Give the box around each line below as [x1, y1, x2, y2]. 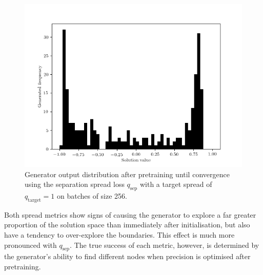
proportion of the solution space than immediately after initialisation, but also [4, 219, 250, 230]
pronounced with [4, 239, 57, 250]
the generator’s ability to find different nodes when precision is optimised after [4, 251, 251, 262]
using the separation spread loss [25, 179, 125, 189]
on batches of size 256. [56, 190, 127, 201]
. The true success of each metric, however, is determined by [70, 239, 259, 250]
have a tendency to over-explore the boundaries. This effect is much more [4, 229, 235, 240]
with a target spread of [139, 179, 212, 189]
